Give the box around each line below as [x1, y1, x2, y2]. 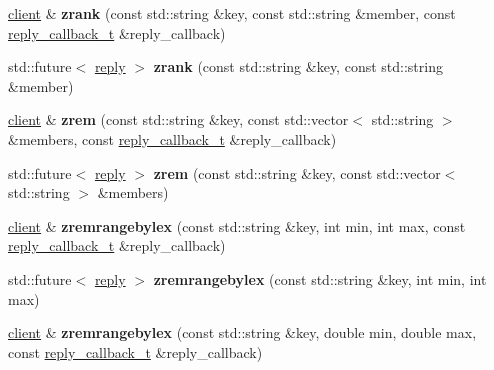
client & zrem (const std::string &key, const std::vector [8, 109, 349, 130]
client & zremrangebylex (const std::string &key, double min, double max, [8, 322, 477, 343]
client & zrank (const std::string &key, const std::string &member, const [8, 3, 456, 23]
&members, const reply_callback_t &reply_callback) [8, 128, 337, 149]
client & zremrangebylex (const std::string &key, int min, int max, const [8, 215, 466, 236]
